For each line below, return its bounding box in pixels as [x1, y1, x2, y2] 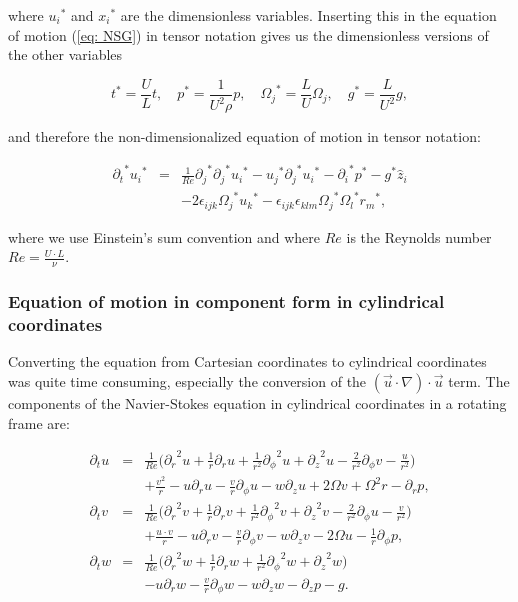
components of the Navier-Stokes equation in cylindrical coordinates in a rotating [8, 392, 507, 413]
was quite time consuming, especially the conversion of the [8, 370, 367, 391]
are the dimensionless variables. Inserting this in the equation [120, 5, 497, 25]
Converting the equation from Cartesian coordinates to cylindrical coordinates [8, 351, 487, 372]
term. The [448, 370, 510, 391]
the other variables [8, 44, 123, 65]
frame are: [8, 412, 70, 433]
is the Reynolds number [346, 226, 492, 247]
